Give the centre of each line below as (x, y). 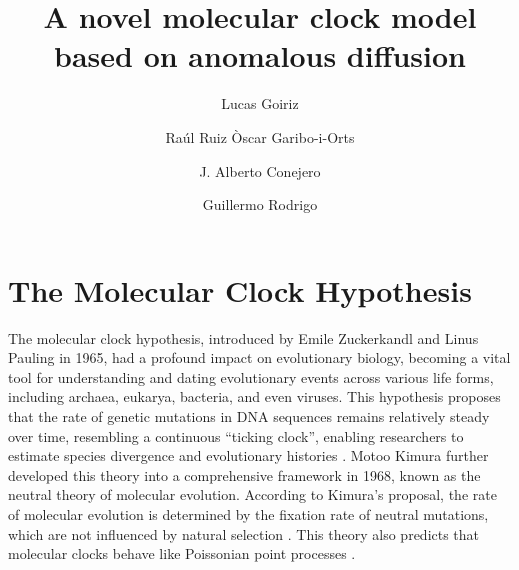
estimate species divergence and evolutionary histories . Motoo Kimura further (248, 455)
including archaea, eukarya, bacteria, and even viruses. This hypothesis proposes (254, 396)
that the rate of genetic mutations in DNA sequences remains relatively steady (249, 416)
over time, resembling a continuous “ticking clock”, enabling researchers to (236, 435)
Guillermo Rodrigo (260, 204)
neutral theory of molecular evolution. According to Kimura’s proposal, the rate (252, 494)
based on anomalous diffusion (260, 55)
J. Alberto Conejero (260, 170)
